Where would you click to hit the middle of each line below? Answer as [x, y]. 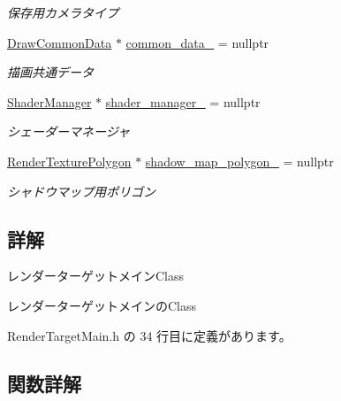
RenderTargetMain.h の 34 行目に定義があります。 [149, 335]
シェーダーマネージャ [69, 131]
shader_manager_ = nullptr [183, 101]
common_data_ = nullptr [197, 42]
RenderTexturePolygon [69, 161]
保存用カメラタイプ [63, 12]
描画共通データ [50, 72]
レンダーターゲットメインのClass [102, 305]
